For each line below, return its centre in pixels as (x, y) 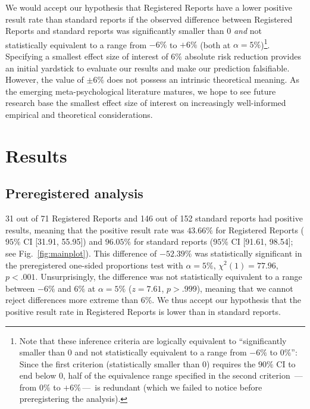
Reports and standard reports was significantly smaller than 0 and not (134, 31)
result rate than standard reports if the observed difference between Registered (149, 19)
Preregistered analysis (74, 193)
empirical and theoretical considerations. (79, 114)
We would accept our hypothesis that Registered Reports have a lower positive (149, 7)
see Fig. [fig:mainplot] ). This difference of (81, 253)
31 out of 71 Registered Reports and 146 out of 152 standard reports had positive (154, 218)
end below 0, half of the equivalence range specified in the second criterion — (161, 375)
